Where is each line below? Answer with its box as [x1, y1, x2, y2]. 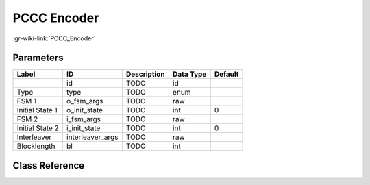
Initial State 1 [16, 106, 58, 115]
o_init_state [66, 106, 103, 115]
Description [125, 69, 165, 79]
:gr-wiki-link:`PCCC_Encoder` [12, 34, 96, 42]
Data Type [172, 69, 207, 79]
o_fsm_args [66, 97, 103, 106]
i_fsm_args [66, 114, 101, 124]
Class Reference [12, 160, 85, 171]
